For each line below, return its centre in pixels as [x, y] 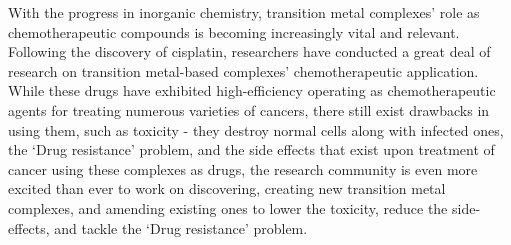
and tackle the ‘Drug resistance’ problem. [181, 227]
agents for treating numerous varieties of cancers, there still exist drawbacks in [249, 109]
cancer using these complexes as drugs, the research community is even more [243, 168]
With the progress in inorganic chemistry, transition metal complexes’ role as [244, 12]
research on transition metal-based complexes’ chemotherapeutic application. [243, 70]
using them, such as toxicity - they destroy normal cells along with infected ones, [256, 129]
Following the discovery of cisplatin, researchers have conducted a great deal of [249, 51]
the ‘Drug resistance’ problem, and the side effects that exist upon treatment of [251, 149]
